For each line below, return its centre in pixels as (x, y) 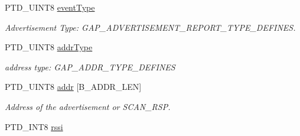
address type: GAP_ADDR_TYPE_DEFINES (90, 67)
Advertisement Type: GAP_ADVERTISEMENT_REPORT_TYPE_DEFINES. (150, 27)
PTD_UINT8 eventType (50, 7)
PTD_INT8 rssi (34, 126)
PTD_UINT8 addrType (49, 47)
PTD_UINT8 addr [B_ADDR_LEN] (73, 87)
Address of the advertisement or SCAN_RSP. (88, 106)
